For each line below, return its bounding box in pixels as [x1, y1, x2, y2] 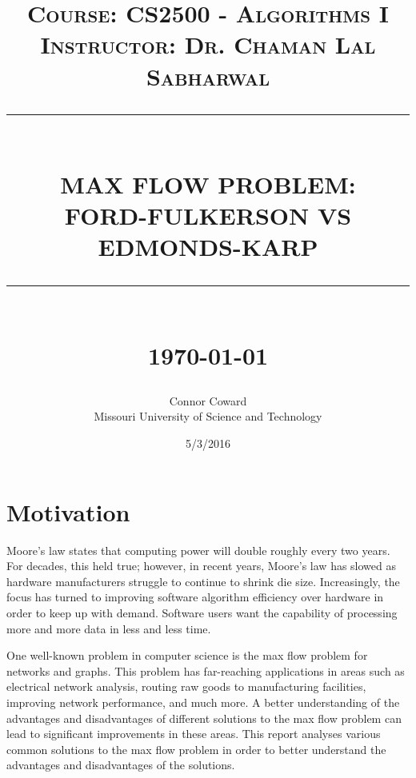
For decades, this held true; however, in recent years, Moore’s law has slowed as [6, 557, 397, 574]
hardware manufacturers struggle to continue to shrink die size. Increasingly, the [6, 573, 400, 589]
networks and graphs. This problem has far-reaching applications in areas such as [6, 662, 405, 679]
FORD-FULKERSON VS [64, 199, 352, 232]
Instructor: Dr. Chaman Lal [40, 28, 376, 61]
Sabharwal [146, 59, 270, 92]
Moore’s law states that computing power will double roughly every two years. [6, 541, 390, 558]
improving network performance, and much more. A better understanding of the [6, 693, 400, 710]
